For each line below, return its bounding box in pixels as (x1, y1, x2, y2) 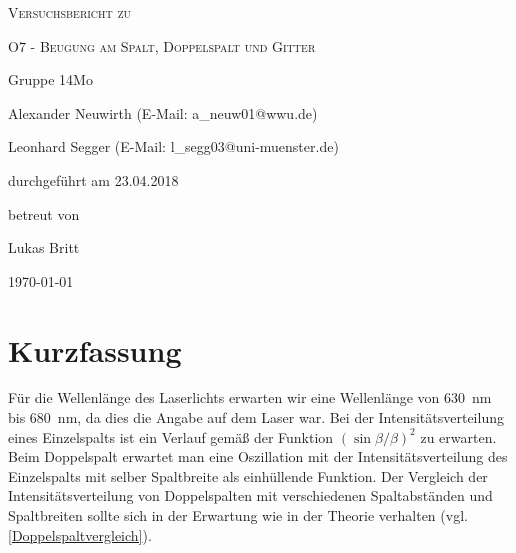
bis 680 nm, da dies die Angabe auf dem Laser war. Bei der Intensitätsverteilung (8, 407, 504, 428)
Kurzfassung (8, 329, 182, 370)
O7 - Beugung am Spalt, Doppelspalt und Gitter (8, 35, 316, 56)
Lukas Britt (8, 237, 80, 258)
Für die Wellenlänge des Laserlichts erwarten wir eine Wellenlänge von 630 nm (8, 387, 492, 408)
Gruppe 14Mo (8, 69, 93, 90)
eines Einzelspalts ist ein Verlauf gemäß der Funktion (8, 426, 334, 447)
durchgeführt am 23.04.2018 (8, 169, 179, 190)
